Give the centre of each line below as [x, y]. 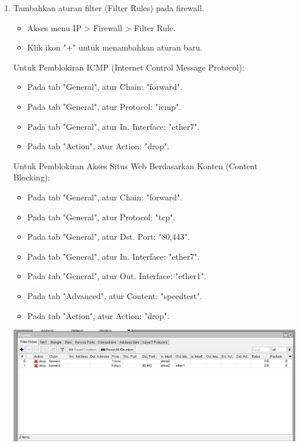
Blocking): [32, 177]
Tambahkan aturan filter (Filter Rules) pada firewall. [109, 8]
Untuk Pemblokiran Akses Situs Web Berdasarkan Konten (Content [135, 165]
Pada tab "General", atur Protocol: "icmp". [104, 106]
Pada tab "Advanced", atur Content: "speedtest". [115, 295]
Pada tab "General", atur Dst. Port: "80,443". [109, 237]
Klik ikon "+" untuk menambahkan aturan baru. [115, 47]
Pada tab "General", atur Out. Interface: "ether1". [117, 276]
